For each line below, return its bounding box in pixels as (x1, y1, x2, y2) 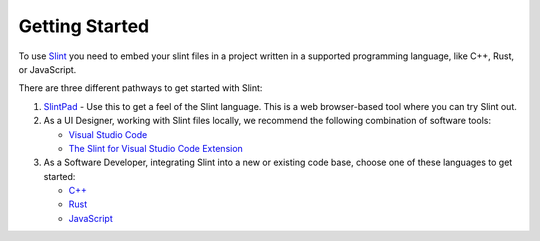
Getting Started (18, 15, 150, 37)
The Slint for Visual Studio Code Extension (68, 142, 244, 154)
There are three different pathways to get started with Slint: (18, 82, 263, 94)
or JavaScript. (18, 63, 77, 75)
